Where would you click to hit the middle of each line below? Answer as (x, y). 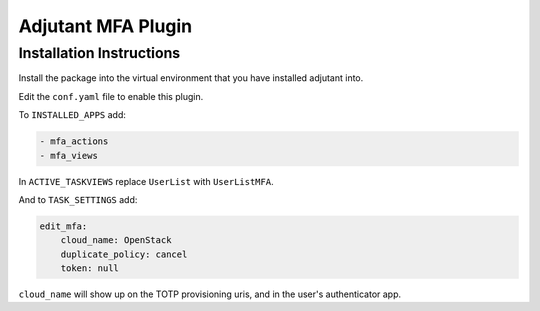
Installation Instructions (99, 53)
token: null (90, 268)
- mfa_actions (74, 141)
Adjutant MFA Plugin (105, 26)
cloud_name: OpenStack (116, 240)
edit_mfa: (63, 226)
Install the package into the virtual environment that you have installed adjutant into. (191, 78)
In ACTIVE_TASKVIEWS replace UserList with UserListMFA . (146, 181)
